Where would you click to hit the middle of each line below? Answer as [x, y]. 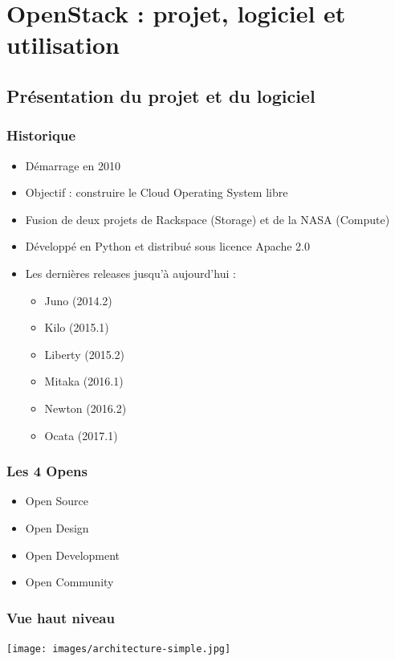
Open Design [57, 527]
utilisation [63, 45]
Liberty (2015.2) [85, 354]
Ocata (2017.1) [81, 435]
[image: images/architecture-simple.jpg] [119, 649]
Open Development [73, 555]
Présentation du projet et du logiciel [161, 95]
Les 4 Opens [47, 471]
